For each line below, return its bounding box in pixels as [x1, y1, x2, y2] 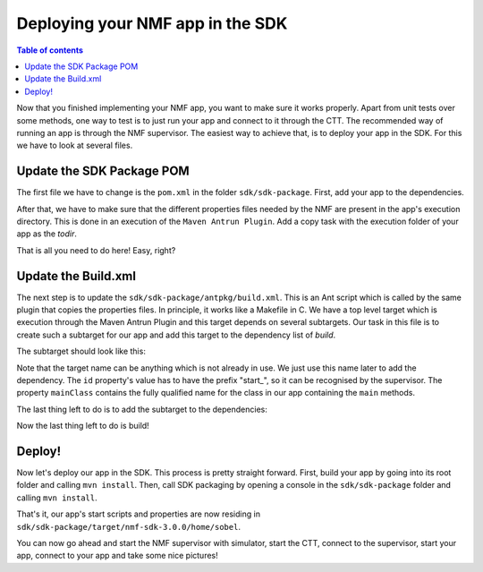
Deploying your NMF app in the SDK [16, 13, 288, 33]
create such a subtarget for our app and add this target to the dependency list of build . [16, 329, 336, 340]
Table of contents [16, 45, 84, 55]
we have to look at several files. [16, 140, 133, 151]
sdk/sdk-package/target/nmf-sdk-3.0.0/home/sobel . [16, 521, 241, 532]
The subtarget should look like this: [16, 346, 147, 357]
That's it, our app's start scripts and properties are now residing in [16, 508, 261, 519]
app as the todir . [16, 228, 78, 239]
